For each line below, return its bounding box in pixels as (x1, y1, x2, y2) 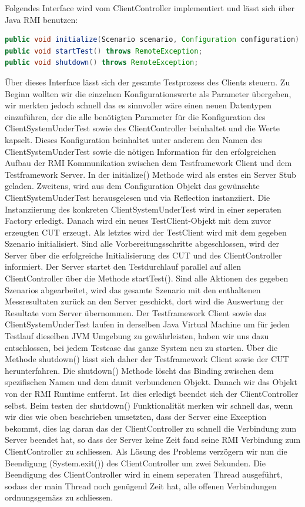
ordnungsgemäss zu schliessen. (5, 491, 113, 503)
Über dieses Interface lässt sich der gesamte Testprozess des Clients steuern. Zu (5, 75, 290, 88)
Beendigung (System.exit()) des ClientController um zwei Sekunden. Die (5, 456, 266, 469)
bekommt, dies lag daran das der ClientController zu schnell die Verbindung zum (5, 422, 297, 434)
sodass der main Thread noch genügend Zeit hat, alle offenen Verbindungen (5, 479, 277, 492)
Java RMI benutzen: (5, 13, 78, 25)
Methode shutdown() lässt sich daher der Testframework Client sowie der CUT (5, 353, 289, 365)
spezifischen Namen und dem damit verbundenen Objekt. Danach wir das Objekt (5, 376, 297, 388)
